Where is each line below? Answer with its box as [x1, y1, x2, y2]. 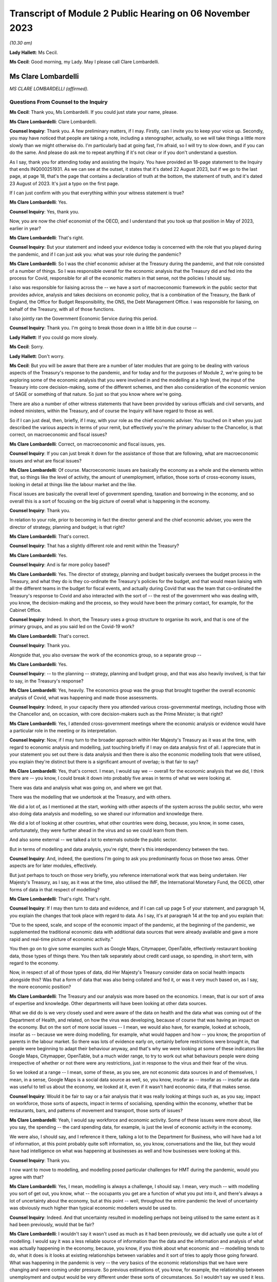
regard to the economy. [9, 960, 59, 966]
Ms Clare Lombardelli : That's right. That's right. [9, 895, 111, 902]
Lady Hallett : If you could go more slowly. [9, 334, 98, 340]
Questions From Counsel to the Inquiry [9, 98, 108, 105]
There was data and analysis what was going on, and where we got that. [9, 785, 163, 791]
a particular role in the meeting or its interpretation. [9, 728, 117, 734]
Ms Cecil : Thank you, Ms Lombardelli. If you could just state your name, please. [9, 109, 178, 115]
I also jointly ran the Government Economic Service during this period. [9, 315, 158, 322]
